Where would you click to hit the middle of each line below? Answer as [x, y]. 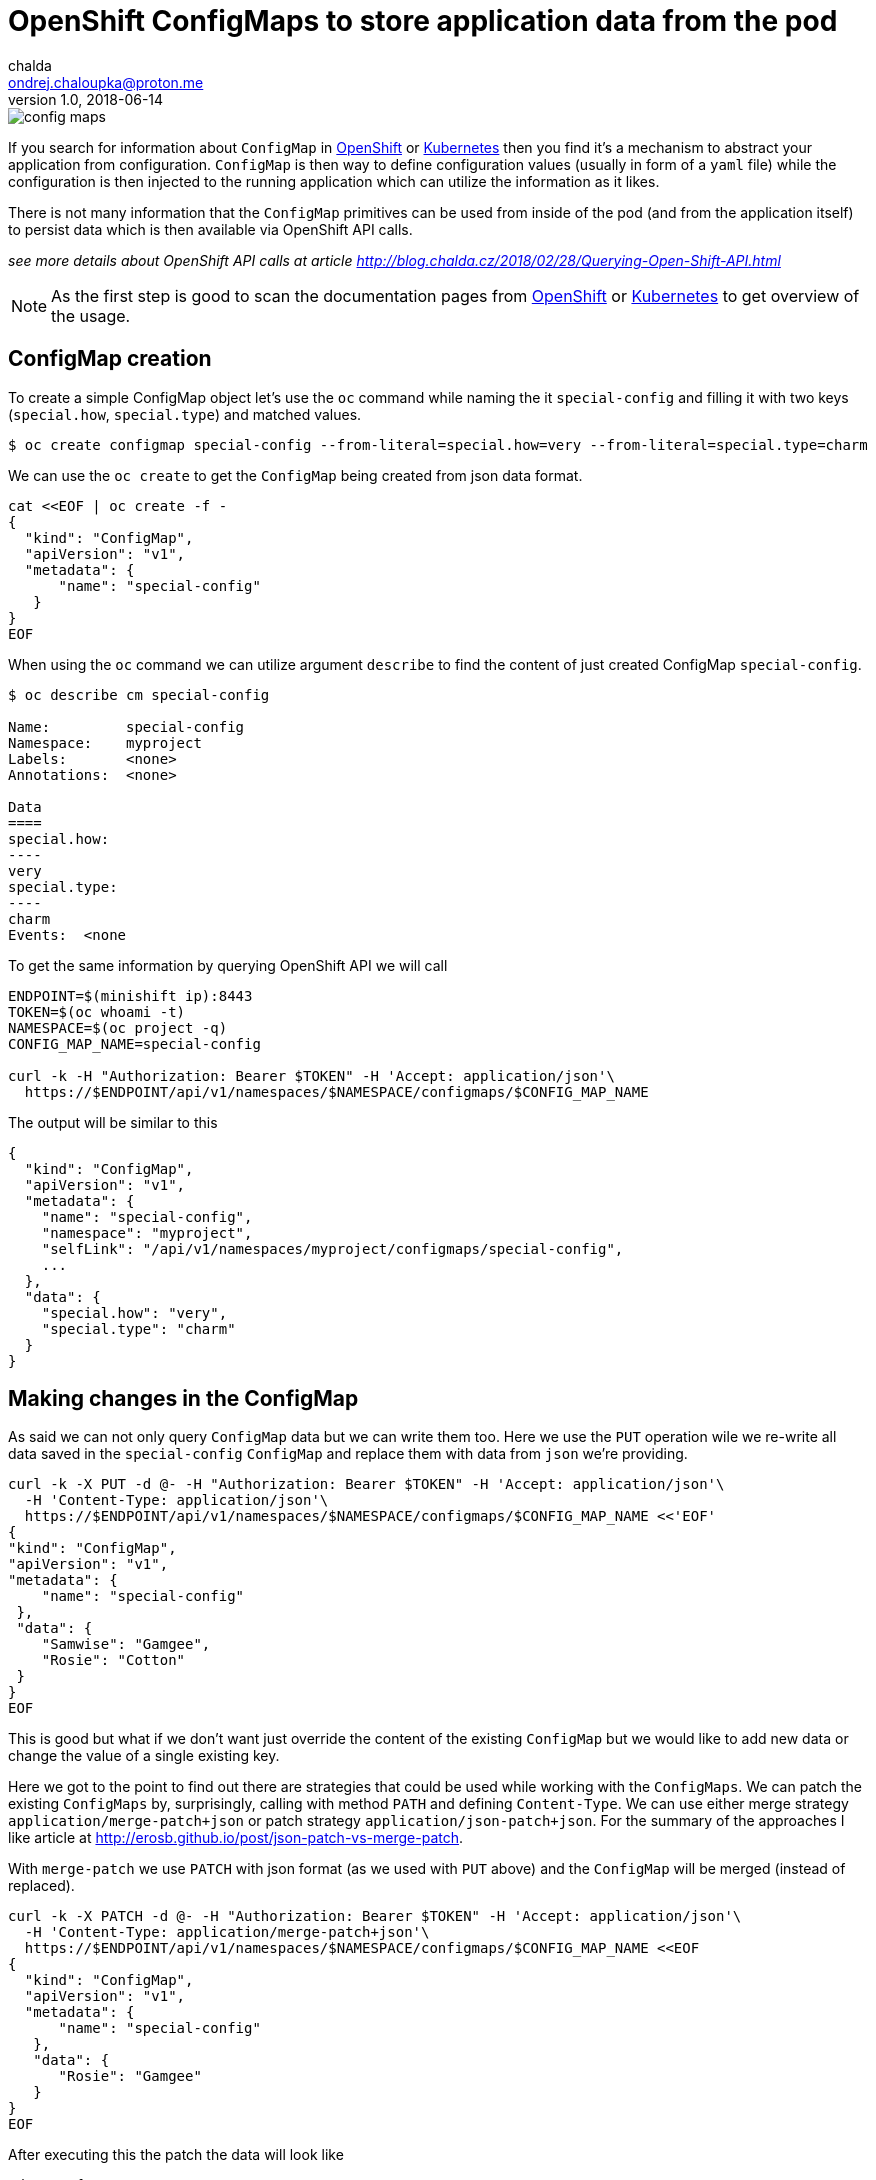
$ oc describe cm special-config [139, 694]
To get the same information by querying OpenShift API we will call [228, 965]
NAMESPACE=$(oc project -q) [118, 1027]
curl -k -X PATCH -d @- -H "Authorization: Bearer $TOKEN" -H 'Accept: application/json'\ [375, 1916]
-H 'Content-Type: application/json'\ [176, 1500]
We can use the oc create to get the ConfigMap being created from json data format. [295, 475]
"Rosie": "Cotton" [113, 1660]
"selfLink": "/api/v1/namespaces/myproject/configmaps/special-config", [332, 1248]
